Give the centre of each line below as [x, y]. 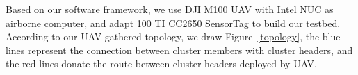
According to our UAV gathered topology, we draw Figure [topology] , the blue [173, 36]
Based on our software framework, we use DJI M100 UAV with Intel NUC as [170, 9]
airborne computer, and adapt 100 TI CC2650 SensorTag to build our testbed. [173, 23]
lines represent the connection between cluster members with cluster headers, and [179, 50]
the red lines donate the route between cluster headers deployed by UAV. [161, 64]
